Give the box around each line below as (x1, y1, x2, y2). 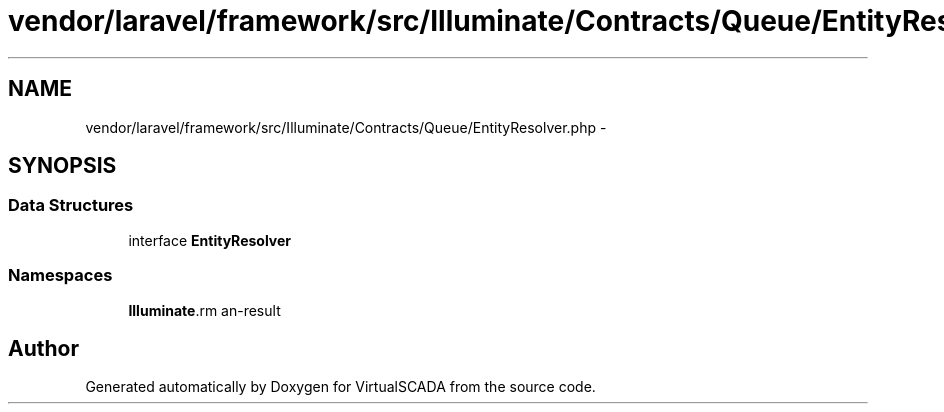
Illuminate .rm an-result (128, 301, 281, 319)
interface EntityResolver (128, 231, 292, 249)
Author (8, 335, 79, 361)
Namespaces (8, 265, 113, 286)
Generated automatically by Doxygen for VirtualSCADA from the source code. (85, 378, 596, 396)
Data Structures (8, 195, 134, 216)
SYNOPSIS (8, 153, 117, 179)
